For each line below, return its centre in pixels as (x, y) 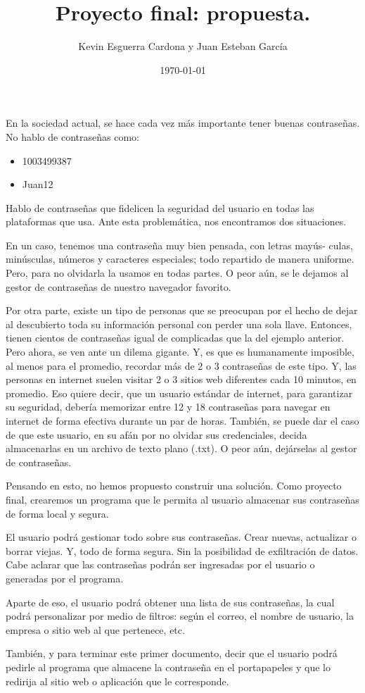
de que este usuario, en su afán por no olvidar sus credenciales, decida (156, 434)
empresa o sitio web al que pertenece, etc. (95, 629)
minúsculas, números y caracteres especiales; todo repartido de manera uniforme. (180, 259)
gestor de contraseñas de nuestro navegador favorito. (119, 286)
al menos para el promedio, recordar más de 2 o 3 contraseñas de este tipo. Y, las (181, 365)
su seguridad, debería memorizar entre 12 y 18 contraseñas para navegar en (168, 407)
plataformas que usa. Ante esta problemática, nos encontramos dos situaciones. (176, 221)
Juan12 (38, 184)
